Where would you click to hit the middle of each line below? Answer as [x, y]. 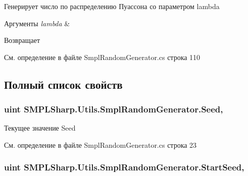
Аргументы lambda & [37, 23]
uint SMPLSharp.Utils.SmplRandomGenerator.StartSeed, [124, 167]
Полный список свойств [63, 84]
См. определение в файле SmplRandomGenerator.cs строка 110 [102, 57]
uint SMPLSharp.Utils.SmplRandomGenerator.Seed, [114, 109]
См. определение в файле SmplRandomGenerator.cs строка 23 [101, 144]
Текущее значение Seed [40, 128]
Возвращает [22, 40]
